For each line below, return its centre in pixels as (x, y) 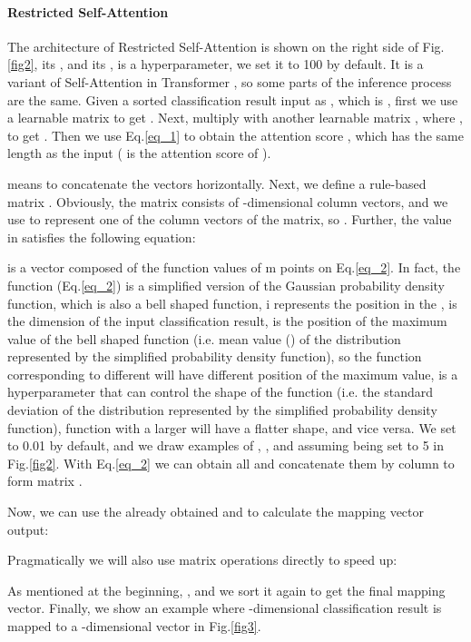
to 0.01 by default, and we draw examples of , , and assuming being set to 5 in (226, 445)
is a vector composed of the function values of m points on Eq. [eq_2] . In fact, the (234, 267)
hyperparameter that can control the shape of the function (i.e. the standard (220, 392)
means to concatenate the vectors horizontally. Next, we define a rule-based (217, 183)
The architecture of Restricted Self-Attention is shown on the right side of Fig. (226, 46)
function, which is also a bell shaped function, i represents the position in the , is (232, 303)
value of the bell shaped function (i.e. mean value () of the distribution (204, 338)
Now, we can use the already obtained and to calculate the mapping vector (216, 512)
